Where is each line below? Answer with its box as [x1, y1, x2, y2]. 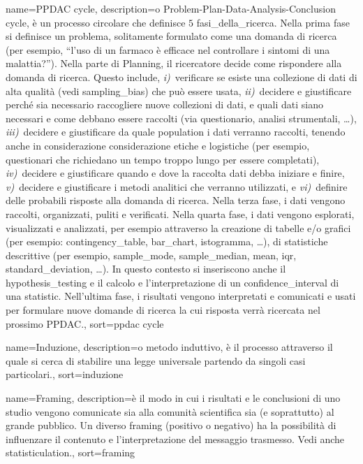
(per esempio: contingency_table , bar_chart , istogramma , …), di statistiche [6, 234, 328, 249]
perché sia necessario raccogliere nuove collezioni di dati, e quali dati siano [6, 97, 324, 112]
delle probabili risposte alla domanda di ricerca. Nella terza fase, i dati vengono [6, 193, 346, 208]
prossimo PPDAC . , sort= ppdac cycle [6, 316, 164, 331]
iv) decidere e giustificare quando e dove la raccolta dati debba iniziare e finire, [6, 166, 345, 180]
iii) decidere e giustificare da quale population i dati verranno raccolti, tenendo [6, 124, 346, 139]
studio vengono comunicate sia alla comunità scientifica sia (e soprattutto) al [6, 404, 334, 419]
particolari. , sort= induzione [6, 367, 124, 382]
